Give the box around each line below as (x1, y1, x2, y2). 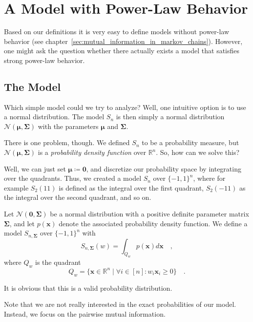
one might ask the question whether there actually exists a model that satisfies (4, 45, 240, 56)
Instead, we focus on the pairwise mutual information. (4, 308, 166, 319)
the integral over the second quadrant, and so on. (4, 192, 151, 202)
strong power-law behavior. (4, 55, 85, 65)
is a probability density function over (38, 147, 146, 157)
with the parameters (38, 121, 99, 131)
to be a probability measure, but (142, 137, 239, 148)
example (4, 182, 29, 193)
